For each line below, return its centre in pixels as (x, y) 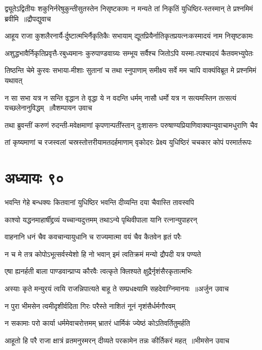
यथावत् (14, 80)
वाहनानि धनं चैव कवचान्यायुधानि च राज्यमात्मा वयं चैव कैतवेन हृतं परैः (93, 237)
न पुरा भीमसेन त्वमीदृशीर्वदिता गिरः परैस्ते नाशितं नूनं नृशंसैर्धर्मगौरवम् (90, 306)
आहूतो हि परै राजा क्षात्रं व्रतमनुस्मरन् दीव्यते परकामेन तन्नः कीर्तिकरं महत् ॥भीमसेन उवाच (117, 340)
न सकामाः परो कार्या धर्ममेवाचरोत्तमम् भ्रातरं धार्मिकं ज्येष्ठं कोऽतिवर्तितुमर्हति (97, 323)
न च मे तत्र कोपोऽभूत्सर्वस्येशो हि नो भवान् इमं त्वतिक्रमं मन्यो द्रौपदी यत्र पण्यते (103, 254)
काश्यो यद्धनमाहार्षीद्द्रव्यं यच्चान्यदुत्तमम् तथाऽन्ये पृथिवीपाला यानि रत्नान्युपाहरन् (101, 219)
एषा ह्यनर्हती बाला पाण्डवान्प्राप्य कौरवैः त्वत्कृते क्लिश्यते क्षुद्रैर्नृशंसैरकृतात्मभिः (99, 271)
